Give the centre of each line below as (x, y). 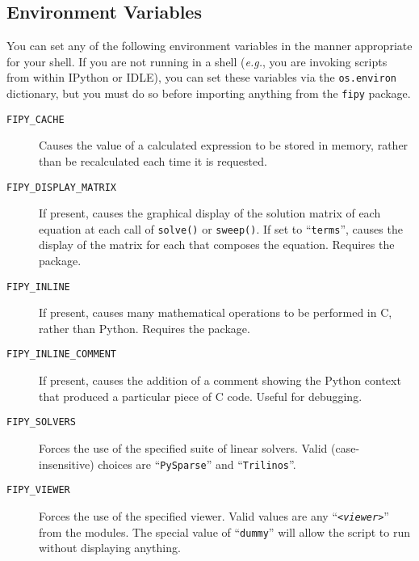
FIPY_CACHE (36, 119)
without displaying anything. (110, 548)
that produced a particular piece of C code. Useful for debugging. (201, 396)
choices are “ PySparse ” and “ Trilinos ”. (197, 464)
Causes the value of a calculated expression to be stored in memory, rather (224, 145)
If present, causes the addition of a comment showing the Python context (220, 380)
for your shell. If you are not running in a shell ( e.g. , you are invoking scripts (197, 61)
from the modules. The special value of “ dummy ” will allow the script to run (225, 531)
